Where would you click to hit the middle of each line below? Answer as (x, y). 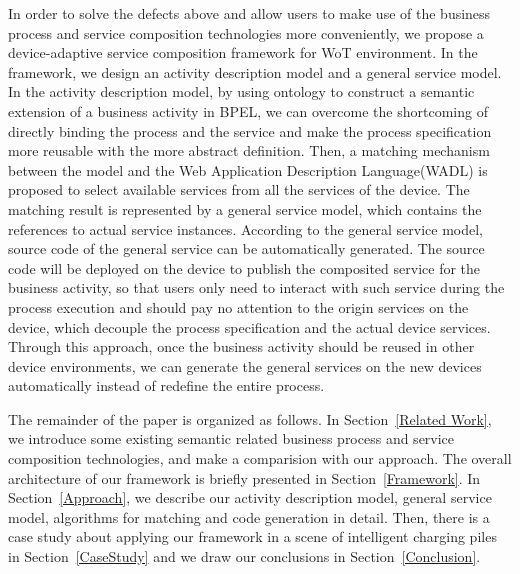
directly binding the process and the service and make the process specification (250, 130)
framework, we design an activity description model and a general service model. (255, 71)
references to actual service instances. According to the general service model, (245, 228)
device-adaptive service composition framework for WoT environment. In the (243, 52)
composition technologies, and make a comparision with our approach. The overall (260, 458)
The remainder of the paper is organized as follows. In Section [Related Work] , (250, 418)
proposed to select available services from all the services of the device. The (239, 189)
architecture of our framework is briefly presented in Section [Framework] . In (244, 477)
